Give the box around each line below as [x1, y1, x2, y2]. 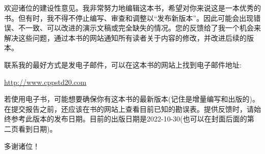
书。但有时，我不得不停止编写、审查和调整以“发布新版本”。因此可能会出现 [4, 12, 254, 23]
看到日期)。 [18, 123, 57, 134]
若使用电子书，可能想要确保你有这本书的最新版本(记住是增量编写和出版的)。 [4, 94, 259, 104]
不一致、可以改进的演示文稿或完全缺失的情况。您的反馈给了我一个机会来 [18, 22, 261, 33]
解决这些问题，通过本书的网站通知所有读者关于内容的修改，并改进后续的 [4, 32, 247, 43]
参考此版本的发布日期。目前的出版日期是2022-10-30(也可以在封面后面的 [11, 113, 247, 124]
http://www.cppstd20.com [4, 76, 87, 87]
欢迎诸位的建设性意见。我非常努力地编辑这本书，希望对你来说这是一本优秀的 [4, 3, 261, 13]
